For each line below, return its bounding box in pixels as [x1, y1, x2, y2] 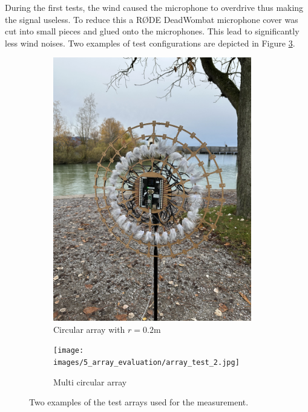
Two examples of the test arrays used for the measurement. [29, 396, 249, 408]
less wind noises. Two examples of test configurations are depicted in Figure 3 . [5, 36, 295, 49]
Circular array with [53, 323, 125, 335]
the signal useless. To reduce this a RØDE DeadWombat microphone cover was [5, 13, 298, 25]
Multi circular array [53, 375, 127, 388]
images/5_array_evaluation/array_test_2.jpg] [53, 358, 240, 367]
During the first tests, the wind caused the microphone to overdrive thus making [5, 1, 304, 13]
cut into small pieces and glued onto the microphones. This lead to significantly [5, 25, 300, 37]
